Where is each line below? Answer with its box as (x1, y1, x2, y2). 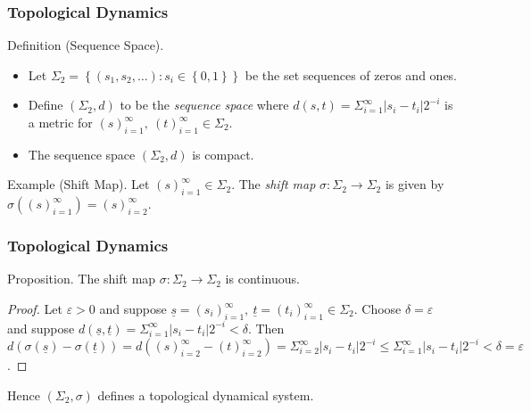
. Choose (353, 300, 402, 317)
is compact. (192, 144, 254, 163)
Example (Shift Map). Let (7, 175, 150, 193)
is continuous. (225, 269, 300, 288)
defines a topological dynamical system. (97, 385, 314, 404)
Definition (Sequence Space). (7, 36, 164, 54)
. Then (247, 318, 285, 337)
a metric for (28, 113, 93, 131)
